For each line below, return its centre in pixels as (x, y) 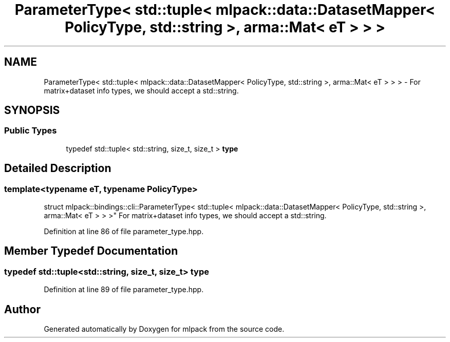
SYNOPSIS (32, 110)
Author (22, 309)
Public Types (31, 131)
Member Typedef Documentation (91, 251)
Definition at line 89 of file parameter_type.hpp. (124, 290)
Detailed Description (58, 168)
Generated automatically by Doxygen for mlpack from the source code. (164, 329)
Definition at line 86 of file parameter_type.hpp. (124, 232)
